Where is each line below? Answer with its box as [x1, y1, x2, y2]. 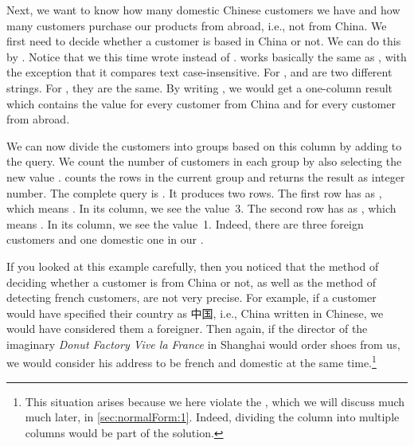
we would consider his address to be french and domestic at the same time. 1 [6, 352, 377, 371]
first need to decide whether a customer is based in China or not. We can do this [6, 33, 401, 49]
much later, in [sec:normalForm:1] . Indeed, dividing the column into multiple [25, 409, 400, 425]
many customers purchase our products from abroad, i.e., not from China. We [6, 17, 387, 33]
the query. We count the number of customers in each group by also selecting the [6, 153, 402, 170]
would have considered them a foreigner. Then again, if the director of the [6, 320, 368, 337]
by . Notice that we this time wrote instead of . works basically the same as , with [6, 48, 407, 65]
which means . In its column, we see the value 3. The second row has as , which [6, 200, 396, 217]
